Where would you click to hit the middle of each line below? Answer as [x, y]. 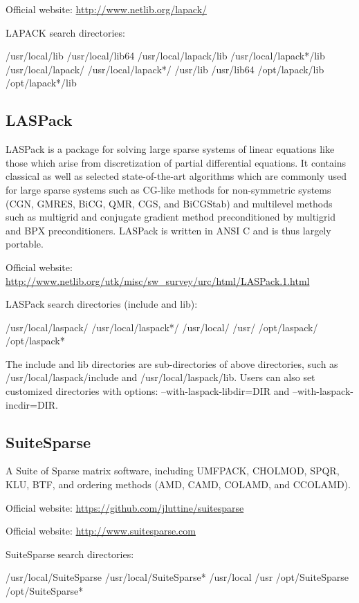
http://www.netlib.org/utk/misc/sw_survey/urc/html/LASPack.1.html [158, 280]
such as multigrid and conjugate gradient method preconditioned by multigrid [171, 217]
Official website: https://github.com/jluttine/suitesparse [125, 507]
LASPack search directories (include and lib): [102, 304]
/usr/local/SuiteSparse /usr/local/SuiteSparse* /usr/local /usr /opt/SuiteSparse [177, 577]
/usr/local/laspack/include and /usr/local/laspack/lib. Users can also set [160, 377]
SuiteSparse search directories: [70, 554]
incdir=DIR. [32, 404]
